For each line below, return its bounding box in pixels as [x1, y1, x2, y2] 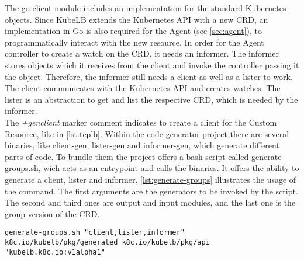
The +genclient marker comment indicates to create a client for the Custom [5, 116, 277, 128]
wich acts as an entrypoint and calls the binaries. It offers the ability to [43, 162, 299, 174]
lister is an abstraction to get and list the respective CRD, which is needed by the [5, 93, 298, 105]
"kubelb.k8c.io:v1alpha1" [5, 248, 105, 256]
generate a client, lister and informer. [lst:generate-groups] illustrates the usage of [5, 173, 296, 185]
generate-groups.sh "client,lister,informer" [5, 228, 185, 237]
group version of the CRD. [5, 207, 100, 220]
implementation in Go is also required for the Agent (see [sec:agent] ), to [5, 25, 262, 37]
